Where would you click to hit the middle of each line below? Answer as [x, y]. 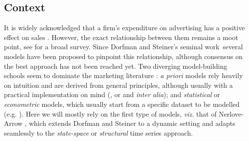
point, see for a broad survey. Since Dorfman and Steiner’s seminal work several [124, 47]
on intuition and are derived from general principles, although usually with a [118, 85]
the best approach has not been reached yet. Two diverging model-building [116, 66]
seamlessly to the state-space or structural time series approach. [98, 132]
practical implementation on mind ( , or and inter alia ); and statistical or [112, 94]
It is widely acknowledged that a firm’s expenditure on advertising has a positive [124, 28]
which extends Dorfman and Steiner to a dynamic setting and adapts [132, 123]
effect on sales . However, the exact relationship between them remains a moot [121, 37]
